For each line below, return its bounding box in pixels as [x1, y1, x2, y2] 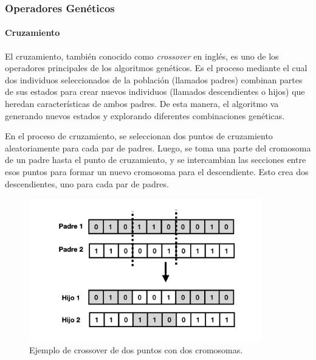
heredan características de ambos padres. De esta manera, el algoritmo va [5, 97, 279, 110]
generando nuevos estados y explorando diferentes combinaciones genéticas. [5, 109, 285, 122]
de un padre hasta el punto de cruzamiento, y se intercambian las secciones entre [5, 153, 306, 166]
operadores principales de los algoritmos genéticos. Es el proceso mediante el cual [5, 61, 307, 74]
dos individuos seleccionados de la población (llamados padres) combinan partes [5, 73, 303, 86]
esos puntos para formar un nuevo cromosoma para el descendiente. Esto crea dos [5, 165, 309, 178]
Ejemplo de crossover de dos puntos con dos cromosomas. [29, 343, 243, 356]
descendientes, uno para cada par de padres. [5, 177, 169, 190]
